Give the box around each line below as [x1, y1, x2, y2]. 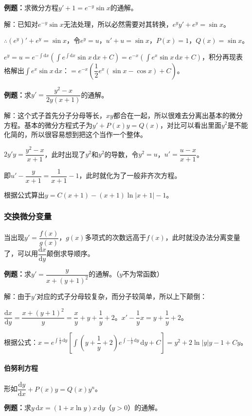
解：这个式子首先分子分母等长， [4, 110, 106, 120]
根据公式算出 [4, 189, 45, 199]
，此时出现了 [44, 149, 86, 159]
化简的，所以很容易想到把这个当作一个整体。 [4, 129, 147, 139]
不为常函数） [123, 269, 164, 279]
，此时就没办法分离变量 [165, 232, 240, 242]
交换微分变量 [4, 210, 52, 222]
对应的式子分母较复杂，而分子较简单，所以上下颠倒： [36, 291, 207, 301]
